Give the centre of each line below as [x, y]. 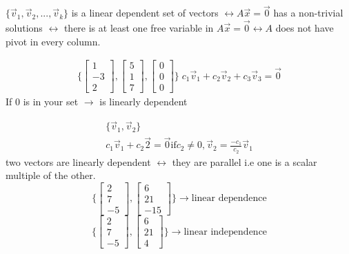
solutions [24, 28]
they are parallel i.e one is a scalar [245, 161]
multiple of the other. [51, 175]
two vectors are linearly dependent [78, 161]
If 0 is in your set [42, 102]
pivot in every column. [53, 41]
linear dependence [229, 199]
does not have [305, 28]
